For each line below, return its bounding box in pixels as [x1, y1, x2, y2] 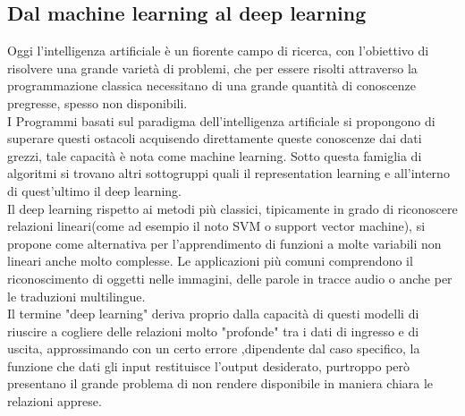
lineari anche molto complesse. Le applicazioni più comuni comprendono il [7, 251, 413, 270]
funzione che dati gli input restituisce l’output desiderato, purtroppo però [7, 356, 410, 375]
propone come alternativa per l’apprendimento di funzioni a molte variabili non [7, 233, 442, 252]
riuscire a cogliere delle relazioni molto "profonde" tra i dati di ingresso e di [7, 321, 419, 340]
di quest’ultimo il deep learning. [7, 181, 182, 200]
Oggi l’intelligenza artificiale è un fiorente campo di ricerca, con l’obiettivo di [7, 41, 429, 60]
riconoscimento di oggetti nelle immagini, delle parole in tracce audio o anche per [7, 268, 452, 287]
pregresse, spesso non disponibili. [7, 93, 188, 112]
